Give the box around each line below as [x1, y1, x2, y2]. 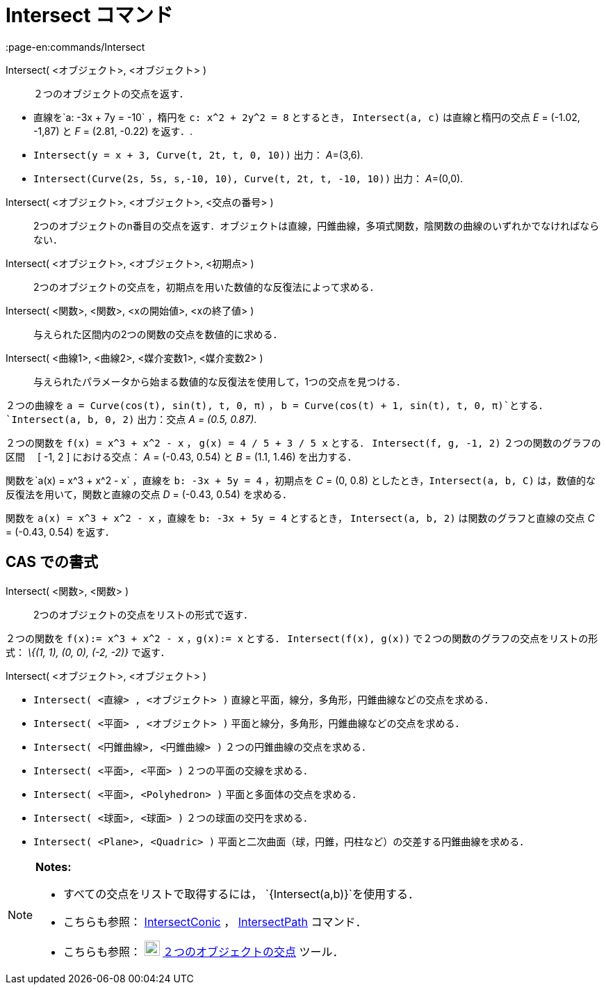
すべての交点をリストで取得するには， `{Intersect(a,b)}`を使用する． [63, 886, 419, 901]
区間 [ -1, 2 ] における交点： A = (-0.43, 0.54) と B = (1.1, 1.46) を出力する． [6, 450, 357, 463]
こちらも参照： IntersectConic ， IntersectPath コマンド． [63, 914, 367, 929]
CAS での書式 [6, 553, 99, 571]
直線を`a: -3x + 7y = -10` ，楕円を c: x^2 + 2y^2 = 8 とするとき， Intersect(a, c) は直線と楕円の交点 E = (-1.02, [33, 111, 580, 123]
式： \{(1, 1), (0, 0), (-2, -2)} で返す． [6, 646, 170, 658]
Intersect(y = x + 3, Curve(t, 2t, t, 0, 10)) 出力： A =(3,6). [33, 148, 363, 161]
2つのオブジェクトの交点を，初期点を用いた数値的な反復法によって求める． [33, 280, 379, 293]
